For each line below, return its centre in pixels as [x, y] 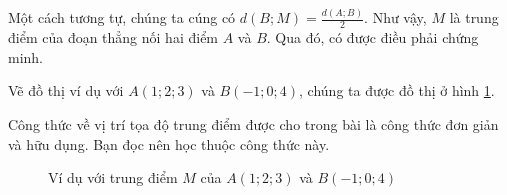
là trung [474, 17]
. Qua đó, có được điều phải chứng [372, 37]
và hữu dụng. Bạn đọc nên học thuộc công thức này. [169, 143]
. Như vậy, [395, 17]
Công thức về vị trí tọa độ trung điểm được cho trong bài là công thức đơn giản [253, 123]
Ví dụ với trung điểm [113, 177]
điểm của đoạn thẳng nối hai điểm [113, 37]
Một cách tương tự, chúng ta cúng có [122, 17]
